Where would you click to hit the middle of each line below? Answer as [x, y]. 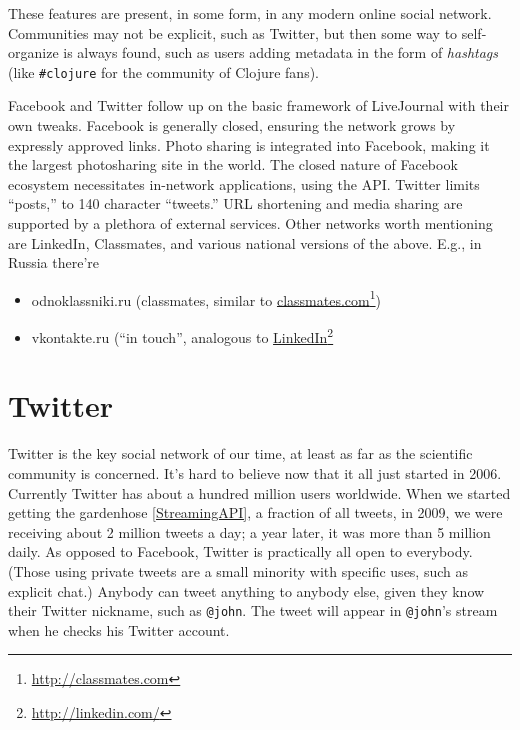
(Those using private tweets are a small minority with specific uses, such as [238, 570]
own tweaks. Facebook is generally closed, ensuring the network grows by [232, 125]
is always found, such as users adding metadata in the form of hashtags [280, 52]
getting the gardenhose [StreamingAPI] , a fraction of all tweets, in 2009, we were [255, 512]
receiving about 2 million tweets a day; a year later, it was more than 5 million [249, 531]
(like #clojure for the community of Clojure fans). [164, 71]
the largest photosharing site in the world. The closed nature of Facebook [233, 164]
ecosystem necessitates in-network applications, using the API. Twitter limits [244, 183]
